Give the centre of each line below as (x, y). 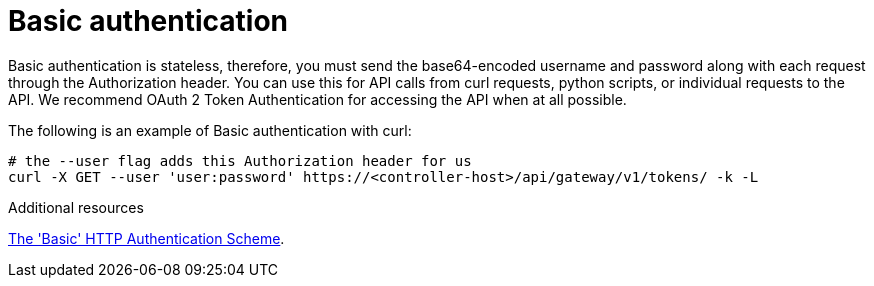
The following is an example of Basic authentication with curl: (210, 130)
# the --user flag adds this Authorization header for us (240, 160)
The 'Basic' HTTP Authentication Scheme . (146, 238)
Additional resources (76, 207)
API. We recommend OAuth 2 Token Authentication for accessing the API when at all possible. (317, 99)
